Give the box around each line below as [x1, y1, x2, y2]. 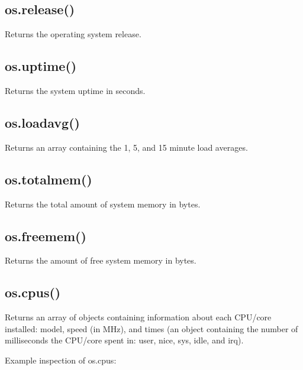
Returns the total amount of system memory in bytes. [5, 197, 201, 210]
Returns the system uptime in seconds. [5, 85, 146, 96]
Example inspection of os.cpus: [5, 353, 117, 366]
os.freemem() [5, 226, 86, 245]
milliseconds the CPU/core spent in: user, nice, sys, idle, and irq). [5, 334, 244, 346]
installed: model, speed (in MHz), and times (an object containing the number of [5, 322, 298, 335]
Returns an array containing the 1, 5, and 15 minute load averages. [5, 141, 248, 153]
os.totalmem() [5, 170, 92, 188]
